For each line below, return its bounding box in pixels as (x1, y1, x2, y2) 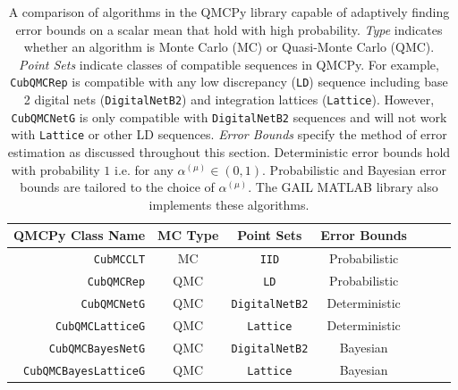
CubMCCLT (93, 253, 146, 267)
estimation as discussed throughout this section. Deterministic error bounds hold (7, 143, 451, 161)
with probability (11, 160, 100, 178)
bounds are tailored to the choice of (20, 178, 215, 196)
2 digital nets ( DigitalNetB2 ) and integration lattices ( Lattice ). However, (23, 90, 435, 109)
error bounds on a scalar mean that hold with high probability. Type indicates (15, 20, 443, 38)
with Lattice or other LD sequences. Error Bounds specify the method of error (11, 125, 447, 144)
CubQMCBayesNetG (48, 342, 146, 355)
